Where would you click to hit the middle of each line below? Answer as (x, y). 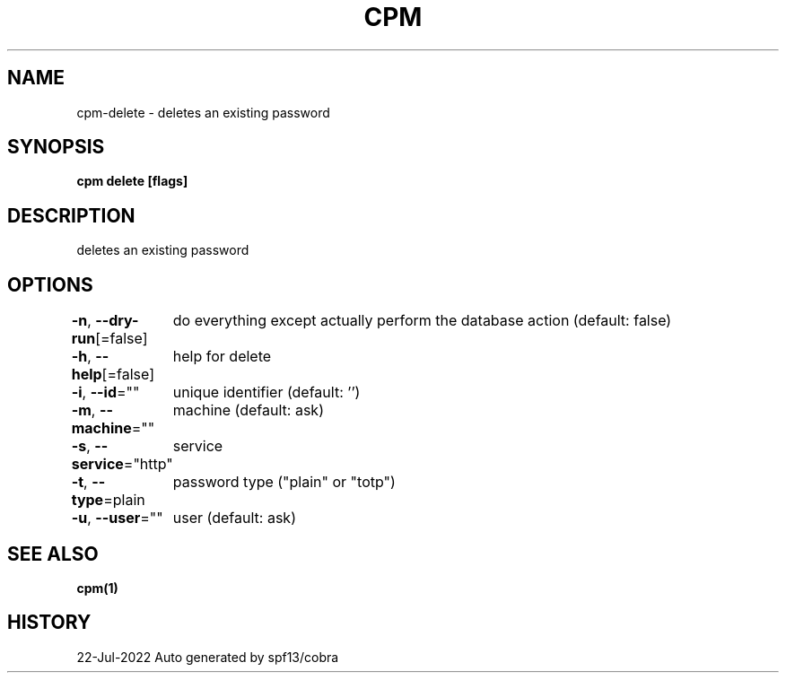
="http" (148, 464)
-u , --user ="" (117, 518)
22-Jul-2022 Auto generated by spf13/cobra (208, 657)
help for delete (222, 357)
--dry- (117, 321)
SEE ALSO (53, 554)
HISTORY (49, 623)
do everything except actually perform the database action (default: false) (422, 321)
